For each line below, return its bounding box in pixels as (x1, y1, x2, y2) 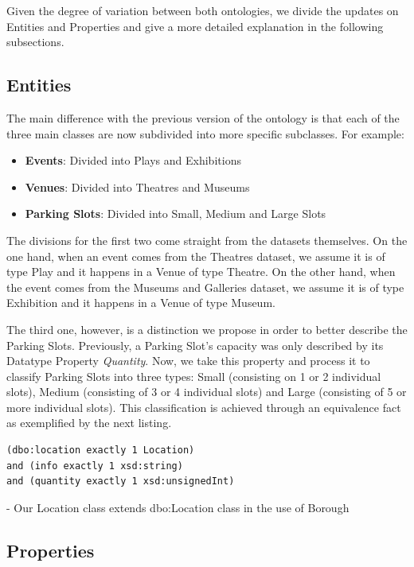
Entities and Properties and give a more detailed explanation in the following (6, 17, 384, 34)
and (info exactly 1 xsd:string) (6, 460, 183, 472)
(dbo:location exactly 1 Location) (6, 445, 195, 456)
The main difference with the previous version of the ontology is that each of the (6, 109, 400, 126)
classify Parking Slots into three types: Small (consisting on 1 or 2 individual (6, 367, 381, 384)
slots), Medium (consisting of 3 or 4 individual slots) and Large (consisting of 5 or (6, 383, 407, 400)
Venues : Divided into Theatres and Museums (25, 178, 250, 195)
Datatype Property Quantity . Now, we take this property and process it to (6, 352, 370, 369)
